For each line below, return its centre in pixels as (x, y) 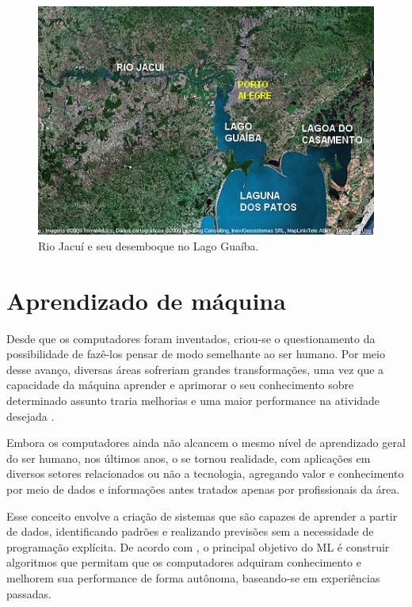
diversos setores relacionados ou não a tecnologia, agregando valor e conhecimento (205, 473)
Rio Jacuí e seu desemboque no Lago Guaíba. (149, 245)
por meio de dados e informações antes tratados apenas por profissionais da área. (203, 489)
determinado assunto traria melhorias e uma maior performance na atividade (193, 400)
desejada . (31, 416)
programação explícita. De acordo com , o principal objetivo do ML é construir (198, 546)
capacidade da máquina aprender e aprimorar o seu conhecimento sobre (180, 385)
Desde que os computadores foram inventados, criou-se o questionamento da (191, 338)
